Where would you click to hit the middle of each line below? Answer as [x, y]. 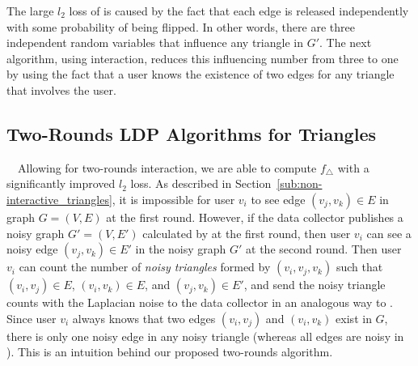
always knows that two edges [144, 318]
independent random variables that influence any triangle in [155, 43]
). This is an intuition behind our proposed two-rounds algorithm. [170, 352]
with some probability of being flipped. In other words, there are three [181, 26]
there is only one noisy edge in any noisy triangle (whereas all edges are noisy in [205, 336]
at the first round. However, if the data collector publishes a [255, 217]
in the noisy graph [181, 249]
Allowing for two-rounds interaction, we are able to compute [167, 167]
